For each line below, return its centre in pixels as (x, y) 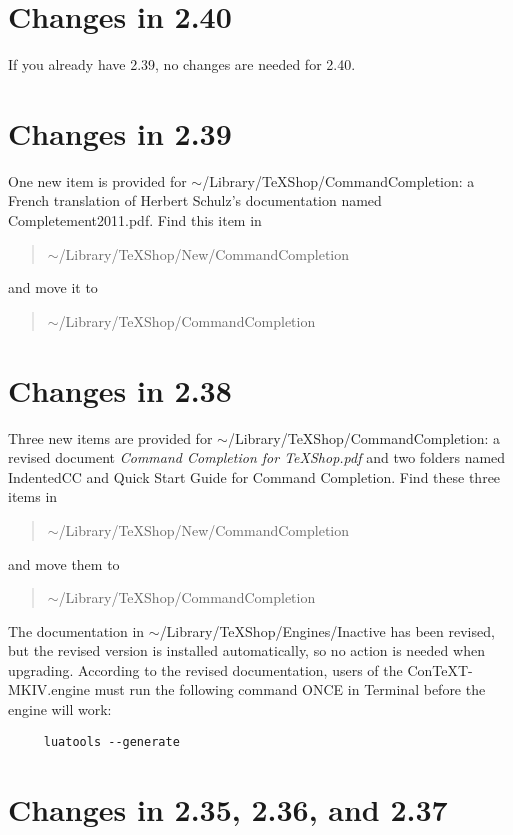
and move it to (53, 287)
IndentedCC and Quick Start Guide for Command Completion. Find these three (254, 476)
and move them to (64, 563)
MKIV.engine (49, 689)
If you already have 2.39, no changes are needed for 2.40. (182, 64)
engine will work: (60, 709)
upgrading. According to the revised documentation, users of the (205, 669)
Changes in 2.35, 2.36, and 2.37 (228, 808)
